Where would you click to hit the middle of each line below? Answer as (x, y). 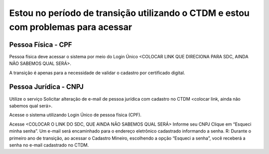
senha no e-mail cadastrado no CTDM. (49, 145)
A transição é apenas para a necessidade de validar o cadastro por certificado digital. (97, 73)
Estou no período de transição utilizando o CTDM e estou (130, 13)
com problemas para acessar (70, 27)
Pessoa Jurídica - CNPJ (47, 87)
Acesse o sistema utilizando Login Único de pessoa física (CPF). (75, 115)
